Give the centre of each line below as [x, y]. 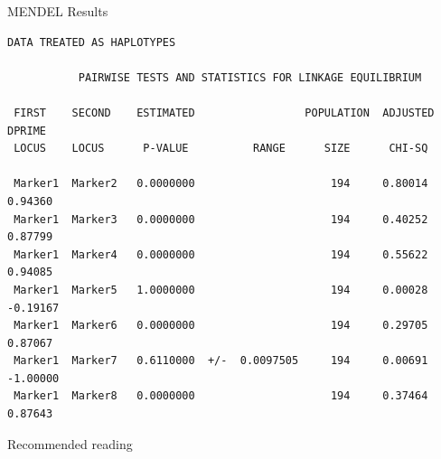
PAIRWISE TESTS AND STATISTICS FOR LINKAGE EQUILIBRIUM [250, 77]
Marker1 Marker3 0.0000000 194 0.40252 [221, 219]
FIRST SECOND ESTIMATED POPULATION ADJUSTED [224, 112]
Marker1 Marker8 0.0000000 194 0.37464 [221, 396]
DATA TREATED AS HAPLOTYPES [92, 42]
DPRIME [27, 131]
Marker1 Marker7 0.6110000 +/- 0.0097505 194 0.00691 [221, 361]
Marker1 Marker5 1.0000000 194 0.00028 [221, 290]
